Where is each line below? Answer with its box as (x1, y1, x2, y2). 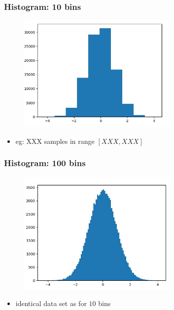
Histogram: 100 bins (4, 157, 86, 169)
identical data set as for (15, 298, 87, 309)
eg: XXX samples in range (15, 135, 95, 146)
